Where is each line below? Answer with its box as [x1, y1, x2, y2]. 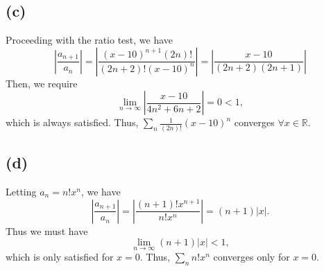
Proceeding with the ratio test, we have [6, 33, 173, 47]
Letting [6, 184, 37, 198]
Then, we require [6, 76, 78, 90]
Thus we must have [6, 223, 88, 238]
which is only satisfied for [6, 250, 114, 264]
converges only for [213, 250, 290, 264]
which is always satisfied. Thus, [6, 115, 139, 130]
